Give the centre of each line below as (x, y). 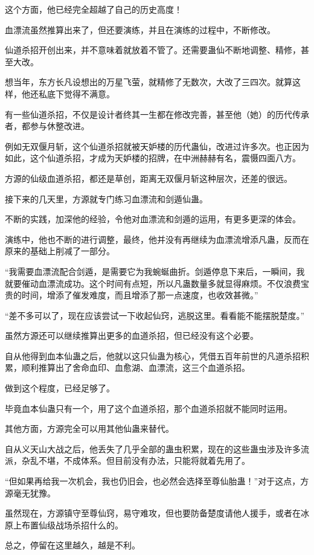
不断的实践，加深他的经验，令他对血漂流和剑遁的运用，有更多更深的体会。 (153, 219)
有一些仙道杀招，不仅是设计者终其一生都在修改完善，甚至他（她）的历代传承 (157, 114)
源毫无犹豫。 (30, 492)
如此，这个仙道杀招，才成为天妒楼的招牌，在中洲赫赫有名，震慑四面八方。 (153, 158)
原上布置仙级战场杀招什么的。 (64, 525)
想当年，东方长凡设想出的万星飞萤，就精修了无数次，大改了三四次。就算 (149, 82)
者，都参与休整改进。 (47, 126)
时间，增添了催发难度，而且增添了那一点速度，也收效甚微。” (140, 295)
